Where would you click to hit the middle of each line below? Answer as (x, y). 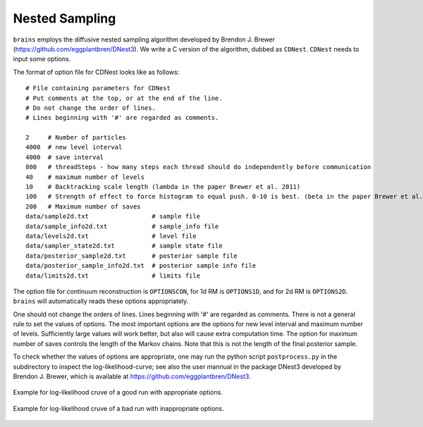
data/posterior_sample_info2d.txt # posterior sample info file (141, 266)
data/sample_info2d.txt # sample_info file (122, 226)
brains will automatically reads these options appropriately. (101, 301)
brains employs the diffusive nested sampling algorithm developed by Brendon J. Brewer (144, 39)
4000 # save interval (65, 157)
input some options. (42, 59)
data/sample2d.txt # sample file (113, 216)
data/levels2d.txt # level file (111, 236)
